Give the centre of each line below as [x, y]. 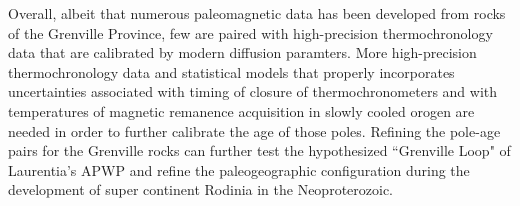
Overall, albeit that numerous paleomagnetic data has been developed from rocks [257, 13]
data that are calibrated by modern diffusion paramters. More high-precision [242, 52]
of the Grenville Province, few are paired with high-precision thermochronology [250, 32]
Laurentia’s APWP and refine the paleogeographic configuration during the [239, 169]
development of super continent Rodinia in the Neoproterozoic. [201, 189]
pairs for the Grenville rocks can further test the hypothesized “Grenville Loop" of [259, 150]
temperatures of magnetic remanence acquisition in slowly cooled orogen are [241, 110]
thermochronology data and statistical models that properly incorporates [231, 71]
